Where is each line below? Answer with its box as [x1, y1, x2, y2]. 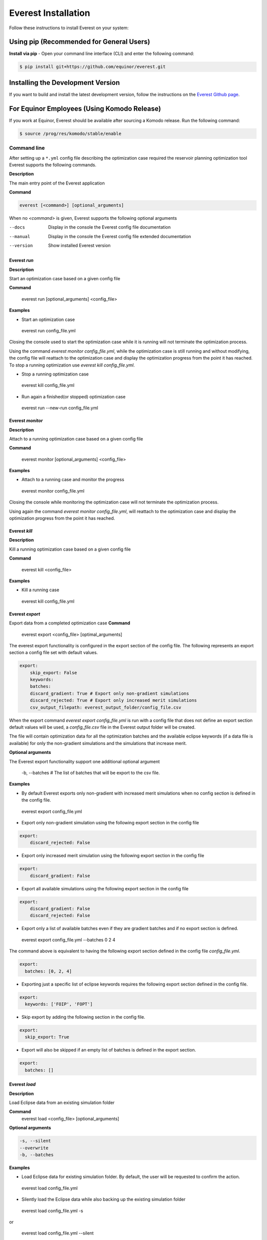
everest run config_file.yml [21, 328, 76, 333]
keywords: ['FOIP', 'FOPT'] [25, 1001, 93, 1007]
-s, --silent [19, 1138, 51, 1144]
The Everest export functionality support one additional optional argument [9, 758, 160, 764]
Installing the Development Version [9, 78, 120, 87]
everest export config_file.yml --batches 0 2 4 [21, 936, 116, 942]
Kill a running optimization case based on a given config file [9, 546, 131, 552]
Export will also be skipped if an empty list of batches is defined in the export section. [21, 1047, 196, 1053]
